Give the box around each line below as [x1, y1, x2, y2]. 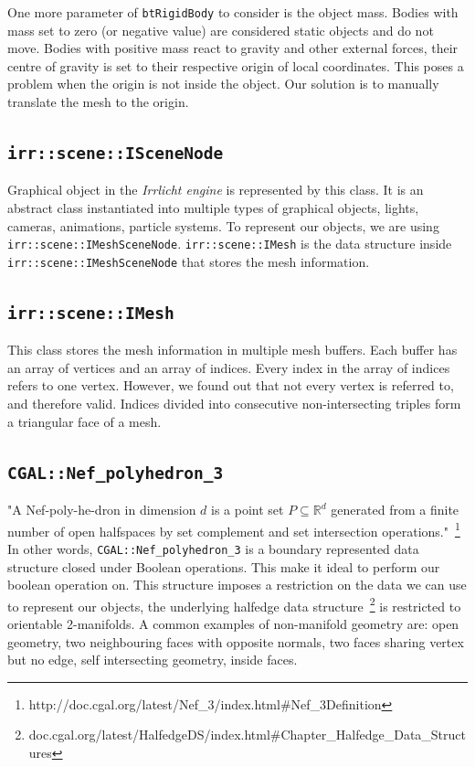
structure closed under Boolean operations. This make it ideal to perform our [7, 557, 440, 576]
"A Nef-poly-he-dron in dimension [7, 500, 196, 519]
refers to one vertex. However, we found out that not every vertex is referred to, [7, 376, 454, 395]
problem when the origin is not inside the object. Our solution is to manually [7, 74, 439, 93]
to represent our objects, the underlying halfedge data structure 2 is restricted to [7, 593, 461, 615]
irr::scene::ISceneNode [7, 144, 224, 164]
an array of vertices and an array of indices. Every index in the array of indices [7, 357, 450, 377]
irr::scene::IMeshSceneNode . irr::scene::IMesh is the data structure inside [7, 234, 452, 253]
